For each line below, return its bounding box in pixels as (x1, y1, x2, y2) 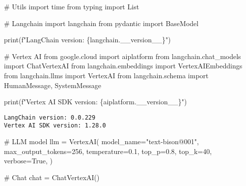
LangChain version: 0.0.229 (4, 114, 96, 121)
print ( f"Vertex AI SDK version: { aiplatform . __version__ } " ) (4, 96, 187, 107)
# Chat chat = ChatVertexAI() (4, 172, 100, 182)
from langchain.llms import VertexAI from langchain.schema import (4, 70, 209, 80)
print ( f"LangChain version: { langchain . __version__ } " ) (4, 34, 171, 45)
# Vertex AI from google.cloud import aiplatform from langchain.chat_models (4, 51, 241, 61)
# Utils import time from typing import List (4, 1, 139, 11)
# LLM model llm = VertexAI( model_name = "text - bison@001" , (4, 136, 199, 147)
